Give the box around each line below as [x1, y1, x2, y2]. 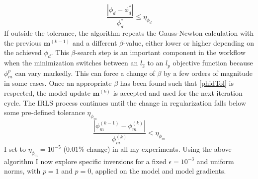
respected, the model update [4, 88, 90, 98]
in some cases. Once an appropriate [4, 78, 112, 88]
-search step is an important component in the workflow [75, 47, 246, 58]
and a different [72, 37, 117, 48]
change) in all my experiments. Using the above [86, 144, 232, 154]
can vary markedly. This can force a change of [15, 67, 155, 78]
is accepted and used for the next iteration [113, 88, 243, 98]
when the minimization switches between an [4, 58, 138, 68]
